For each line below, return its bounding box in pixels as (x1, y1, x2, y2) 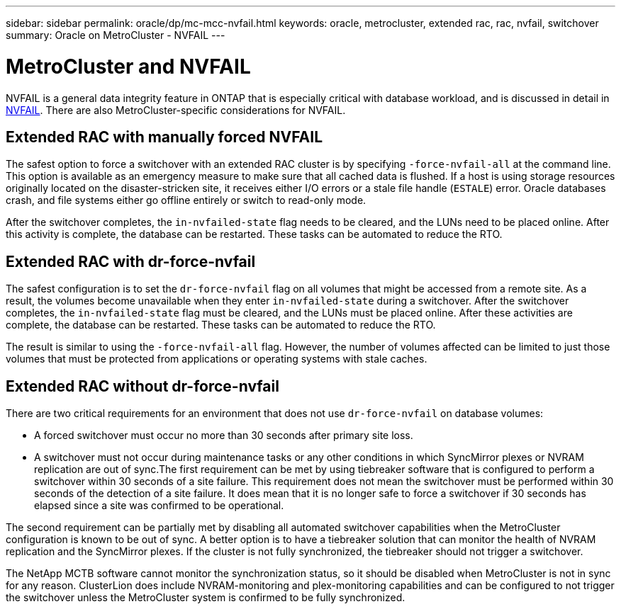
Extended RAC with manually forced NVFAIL (6, 127, 323, 146)
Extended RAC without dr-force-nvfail (6, 377, 279, 395)
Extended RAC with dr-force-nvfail (6, 252, 256, 271)
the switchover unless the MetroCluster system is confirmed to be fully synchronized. (6, 591, 405, 604)
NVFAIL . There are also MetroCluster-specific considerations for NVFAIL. (6, 103, 346, 116)
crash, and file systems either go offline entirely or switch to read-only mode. (6, 194, 367, 207)
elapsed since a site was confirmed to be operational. (34, 499, 284, 512)
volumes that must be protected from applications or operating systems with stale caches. (6, 353, 427, 365)
